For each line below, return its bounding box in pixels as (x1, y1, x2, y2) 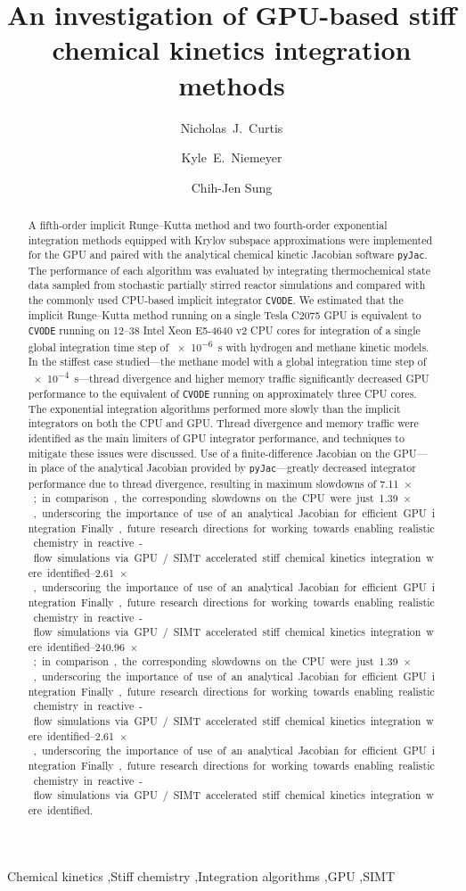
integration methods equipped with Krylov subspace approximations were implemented (28, 232, 433, 247)
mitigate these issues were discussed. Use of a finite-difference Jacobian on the (28, 445, 390, 460)
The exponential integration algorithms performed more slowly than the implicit (28, 400, 401, 416)
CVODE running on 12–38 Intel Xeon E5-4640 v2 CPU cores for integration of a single (28, 322, 421, 337)
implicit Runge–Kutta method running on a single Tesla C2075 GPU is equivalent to (28, 307, 421, 322)
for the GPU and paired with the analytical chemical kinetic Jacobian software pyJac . (28, 247, 428, 262)
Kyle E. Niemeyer (181, 148, 282, 167)
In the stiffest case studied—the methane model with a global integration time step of (28, 354, 427, 369)
